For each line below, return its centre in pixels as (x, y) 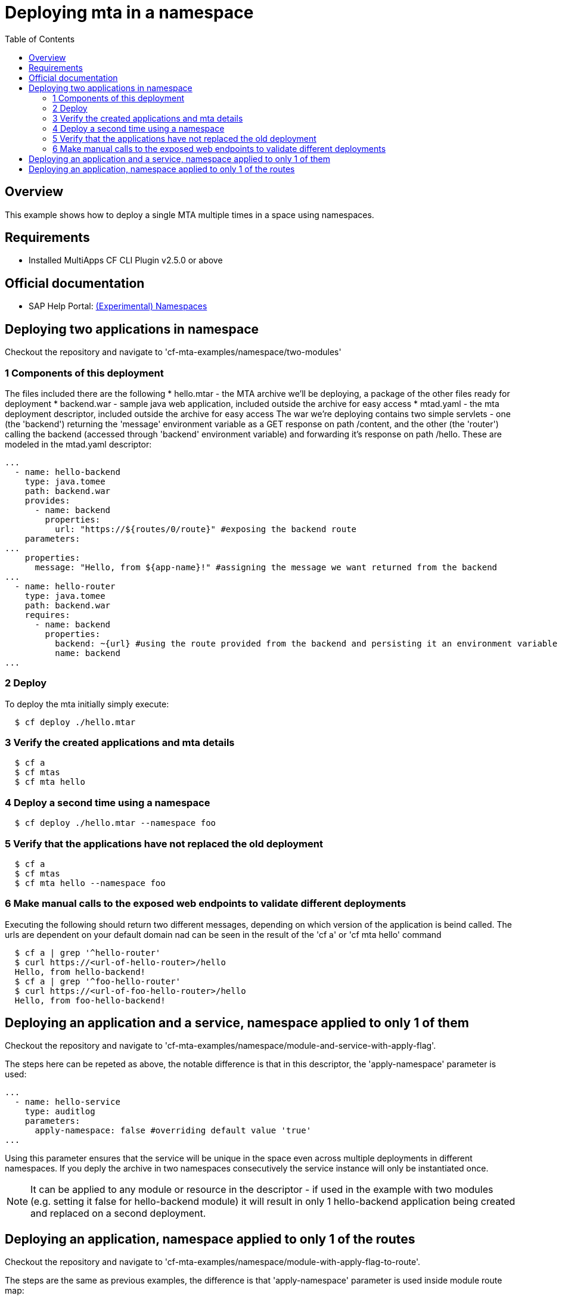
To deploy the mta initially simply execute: (87, 704)
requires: (47, 615)
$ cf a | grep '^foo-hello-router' (98, 981)
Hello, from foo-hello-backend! (90, 1000)
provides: (47, 500)
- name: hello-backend (67, 472)
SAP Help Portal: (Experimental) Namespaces (118, 306)
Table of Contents (40, 39)
